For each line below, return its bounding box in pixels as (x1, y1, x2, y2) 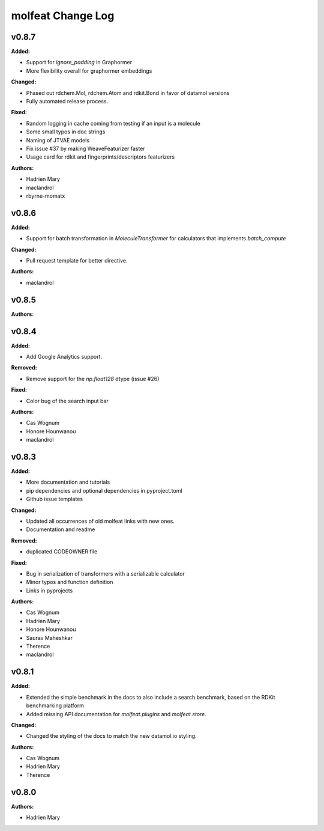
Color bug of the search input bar (26, 397, 109, 404)
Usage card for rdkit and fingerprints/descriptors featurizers (26, 153, 175, 160)
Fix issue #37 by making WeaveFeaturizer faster (26, 145, 145, 152)
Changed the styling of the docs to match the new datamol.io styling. (26, 732, 197, 740)
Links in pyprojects (26, 586, 73, 594)
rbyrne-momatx (26, 192, 65, 199)
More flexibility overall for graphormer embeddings (26, 67, 152, 75)
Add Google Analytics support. (26, 353, 102, 360)
